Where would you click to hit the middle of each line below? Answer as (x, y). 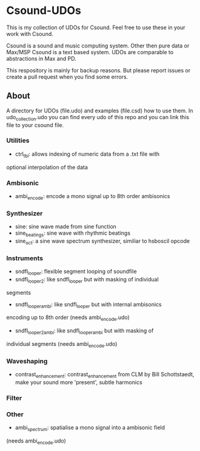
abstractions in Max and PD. (42, 58)
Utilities (18, 140)
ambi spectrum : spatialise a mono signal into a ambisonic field (90, 428)
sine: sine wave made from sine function (66, 227)
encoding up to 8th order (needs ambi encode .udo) (68, 318)
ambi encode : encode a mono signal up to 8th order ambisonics (92, 197)
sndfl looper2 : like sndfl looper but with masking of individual (87, 280)
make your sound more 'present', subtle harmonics (78, 382)
